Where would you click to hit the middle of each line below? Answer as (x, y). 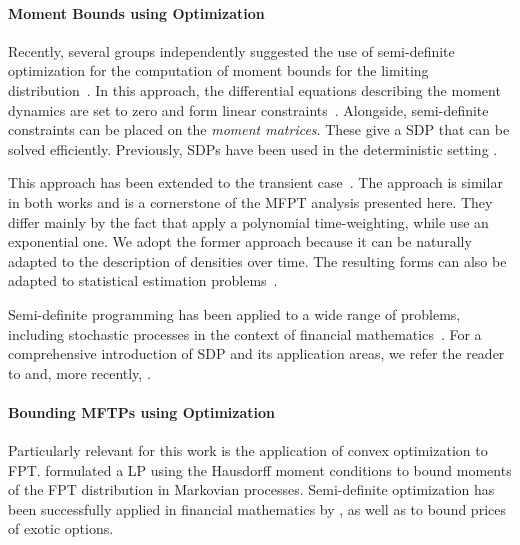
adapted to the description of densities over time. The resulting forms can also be (257, 260)
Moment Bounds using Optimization (136, 12)
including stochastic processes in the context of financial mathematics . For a (245, 333)
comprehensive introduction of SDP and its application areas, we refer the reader (256, 353)
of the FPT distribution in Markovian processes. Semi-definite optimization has (251, 489)
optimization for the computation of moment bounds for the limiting (218, 70)
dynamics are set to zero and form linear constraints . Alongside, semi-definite (248, 109)
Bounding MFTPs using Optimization (141, 411)
